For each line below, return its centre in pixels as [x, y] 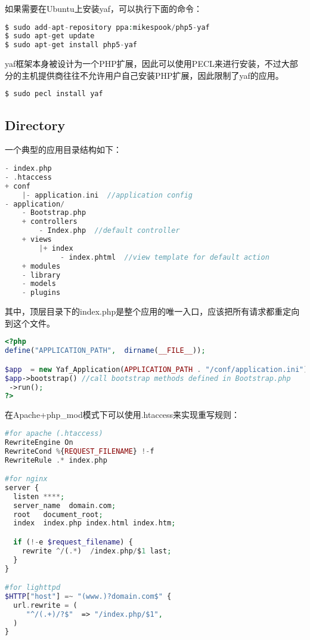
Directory [35, 124]
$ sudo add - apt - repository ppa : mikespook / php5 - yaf [107, 27]
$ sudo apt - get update [50, 36]
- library [41, 275]
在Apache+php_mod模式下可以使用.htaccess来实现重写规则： [123, 415]
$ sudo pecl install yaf [54, 94]
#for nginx [26, 479]
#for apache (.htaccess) [54, 433]
